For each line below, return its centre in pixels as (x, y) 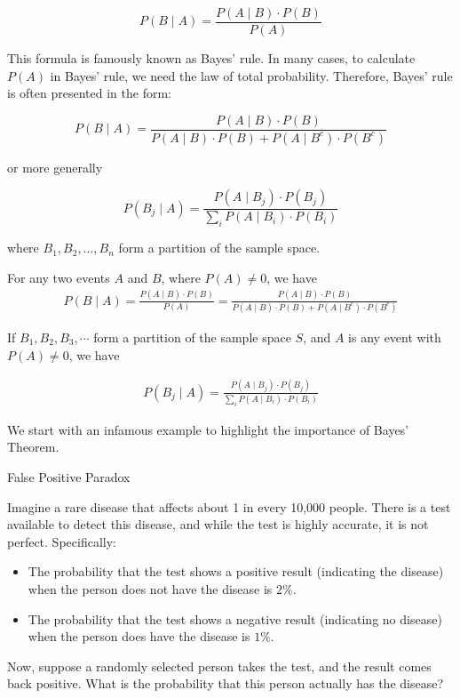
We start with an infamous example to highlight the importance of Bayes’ (208, 429)
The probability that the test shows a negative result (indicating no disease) (235, 618)
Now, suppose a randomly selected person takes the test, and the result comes (219, 666)
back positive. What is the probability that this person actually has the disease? (226, 683)
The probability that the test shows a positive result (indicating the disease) (236, 571)
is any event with (395, 337)
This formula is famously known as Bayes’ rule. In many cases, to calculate (211, 58)
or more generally (55, 167)
